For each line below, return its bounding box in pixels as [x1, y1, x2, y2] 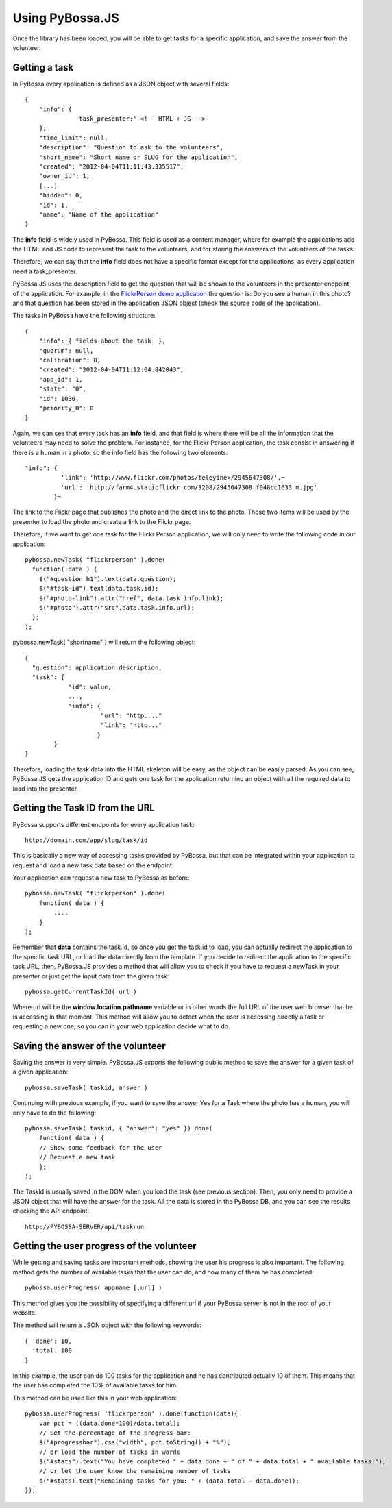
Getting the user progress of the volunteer [12, 1240, 197, 1252]
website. [12, 1309, 37, 1317]
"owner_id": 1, [38, 172, 90, 180]
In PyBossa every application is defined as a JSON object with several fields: [12, 79, 230, 88]
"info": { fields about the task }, [38, 337, 166, 345]
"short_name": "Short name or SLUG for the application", [38, 153, 238, 161]
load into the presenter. [12, 784, 79, 793]
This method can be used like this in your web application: [12, 1394, 177, 1402]
